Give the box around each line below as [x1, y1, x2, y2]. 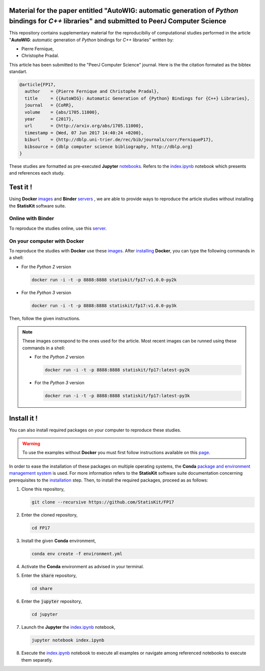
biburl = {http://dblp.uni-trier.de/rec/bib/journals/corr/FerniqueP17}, [25, 137, 213, 143]
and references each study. [9, 170, 65, 176]
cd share [31, 586, 53, 591]
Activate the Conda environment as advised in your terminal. [21, 563, 144, 569]
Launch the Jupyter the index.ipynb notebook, [21, 624, 116, 630]
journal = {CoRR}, [25, 102, 74, 108]
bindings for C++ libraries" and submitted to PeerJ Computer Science [9, 17, 227, 26]
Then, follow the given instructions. [9, 315, 80, 321]
